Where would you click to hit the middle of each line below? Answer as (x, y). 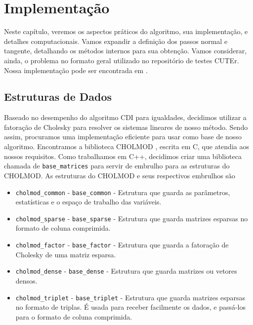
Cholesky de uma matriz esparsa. (66, 254)
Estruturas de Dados (58, 97)
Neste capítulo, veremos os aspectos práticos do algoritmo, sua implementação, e (126, 31)
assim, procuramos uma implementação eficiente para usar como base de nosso (123, 137)
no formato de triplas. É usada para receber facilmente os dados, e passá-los (131, 307)
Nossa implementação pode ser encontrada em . (76, 70)
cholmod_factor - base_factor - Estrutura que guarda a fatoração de (122, 245)
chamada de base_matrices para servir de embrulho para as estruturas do (117, 166)
